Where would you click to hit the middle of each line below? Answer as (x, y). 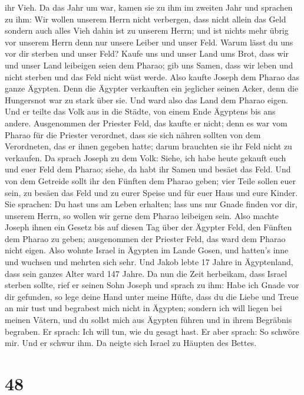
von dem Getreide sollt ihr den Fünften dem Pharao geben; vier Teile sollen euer (151, 180)
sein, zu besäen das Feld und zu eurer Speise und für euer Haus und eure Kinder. (151, 192)
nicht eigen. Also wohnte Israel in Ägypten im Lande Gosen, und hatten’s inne (147, 250)
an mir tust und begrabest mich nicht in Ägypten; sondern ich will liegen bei (143, 308)
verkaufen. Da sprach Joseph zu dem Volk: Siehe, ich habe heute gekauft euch (146, 157)
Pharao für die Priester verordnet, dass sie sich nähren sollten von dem (133, 134)
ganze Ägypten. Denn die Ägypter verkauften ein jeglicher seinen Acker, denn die (152, 88)
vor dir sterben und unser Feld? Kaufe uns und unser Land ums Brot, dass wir (147, 53)
